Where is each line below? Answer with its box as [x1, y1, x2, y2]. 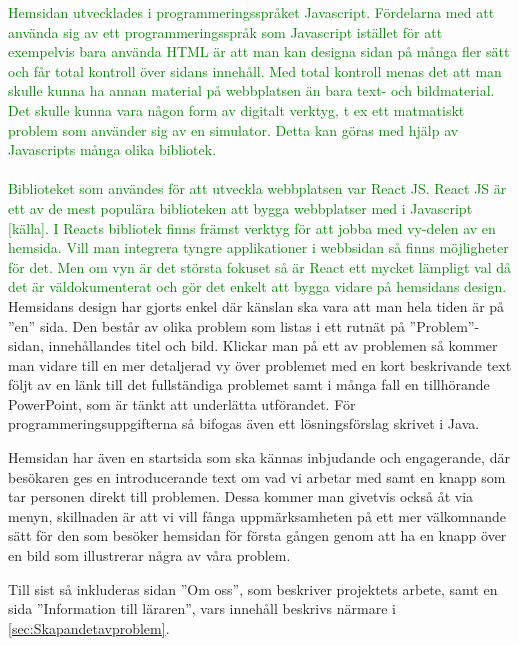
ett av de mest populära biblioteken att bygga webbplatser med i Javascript [8, 197, 473, 218]
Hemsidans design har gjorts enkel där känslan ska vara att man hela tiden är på [8, 295, 505, 316]
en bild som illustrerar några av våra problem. [8, 545, 291, 566]
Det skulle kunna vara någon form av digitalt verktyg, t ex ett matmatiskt [8, 99, 465, 120]
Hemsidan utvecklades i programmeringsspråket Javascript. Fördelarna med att [8, 2, 495, 22]
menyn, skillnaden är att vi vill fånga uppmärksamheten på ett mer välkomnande [8, 505, 507, 526]
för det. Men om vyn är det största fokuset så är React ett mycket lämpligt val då [8, 256, 512, 277]
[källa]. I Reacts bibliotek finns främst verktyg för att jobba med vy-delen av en [8, 217, 496, 238]
